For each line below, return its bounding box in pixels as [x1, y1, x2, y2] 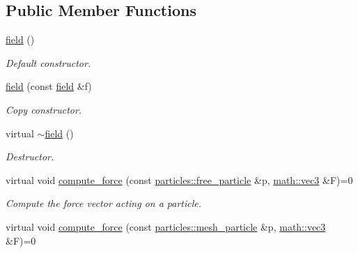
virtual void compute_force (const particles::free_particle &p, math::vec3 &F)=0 [6, 172, 353, 187]
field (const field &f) [6, 79, 92, 93]
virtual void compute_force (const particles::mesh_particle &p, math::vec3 [6, 219, 326, 233]
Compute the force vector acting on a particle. [6, 196, 202, 210]
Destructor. [6, 149, 54, 164]
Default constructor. [6, 55, 91, 70]
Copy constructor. [6, 102, 82, 116]
